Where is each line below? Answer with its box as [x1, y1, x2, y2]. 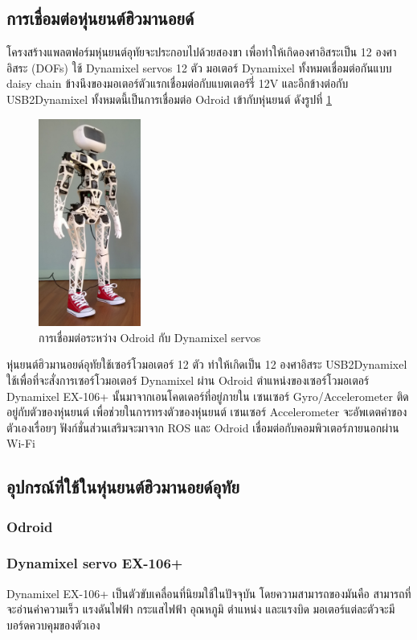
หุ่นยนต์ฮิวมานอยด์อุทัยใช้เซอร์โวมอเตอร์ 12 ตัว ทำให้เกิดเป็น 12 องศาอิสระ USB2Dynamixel [6, 356, 407, 373]
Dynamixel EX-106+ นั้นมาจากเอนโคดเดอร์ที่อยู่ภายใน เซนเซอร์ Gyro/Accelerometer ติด [6, 387, 409, 404]
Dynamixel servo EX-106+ [6, 553, 183, 573]
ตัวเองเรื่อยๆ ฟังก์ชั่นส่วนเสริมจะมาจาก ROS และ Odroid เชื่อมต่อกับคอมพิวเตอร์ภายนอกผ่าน [6, 419, 399, 436]
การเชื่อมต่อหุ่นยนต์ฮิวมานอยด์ [6, 6, 194, 31]
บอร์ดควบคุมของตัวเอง [6, 616, 100, 633]
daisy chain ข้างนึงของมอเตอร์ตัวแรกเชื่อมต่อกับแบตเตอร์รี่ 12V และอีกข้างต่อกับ [6, 75, 349, 92]
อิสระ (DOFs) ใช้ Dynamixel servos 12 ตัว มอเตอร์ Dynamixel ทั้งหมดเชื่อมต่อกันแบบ [6, 59, 392, 76]
